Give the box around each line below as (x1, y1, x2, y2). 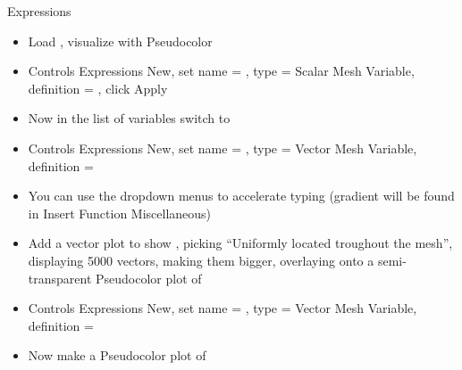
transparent (28, 268, 92, 287)
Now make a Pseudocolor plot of (28, 346, 206, 365)
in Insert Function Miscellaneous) (28, 203, 212, 222)
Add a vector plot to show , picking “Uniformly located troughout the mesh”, (28, 234, 453, 252)
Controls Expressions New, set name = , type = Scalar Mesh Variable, (28, 62, 415, 80)
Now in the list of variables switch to (28, 109, 231, 127)
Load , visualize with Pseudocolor (28, 31, 213, 50)
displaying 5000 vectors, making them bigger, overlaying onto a (28, 251, 374, 269)
